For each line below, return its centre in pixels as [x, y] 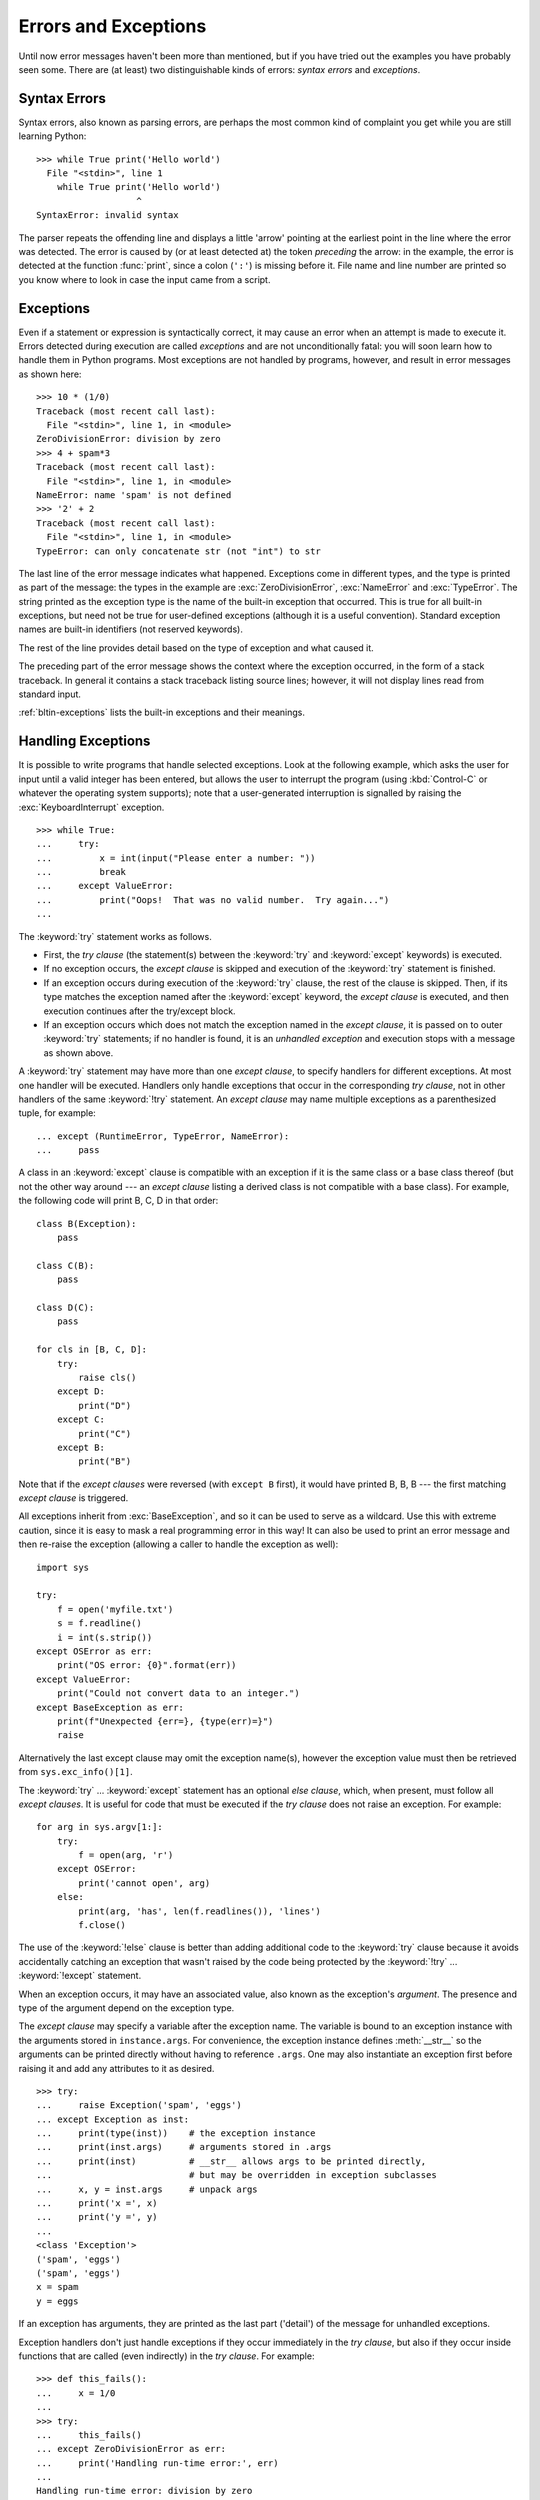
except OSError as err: [94, 1651]
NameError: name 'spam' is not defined [134, 494]
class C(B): [65, 1265]
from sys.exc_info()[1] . [76, 1772]
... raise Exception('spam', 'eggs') [139, 2105]
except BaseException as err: [110, 1707]
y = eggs [57, 2301]
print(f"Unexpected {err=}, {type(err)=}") [165, 1721]
